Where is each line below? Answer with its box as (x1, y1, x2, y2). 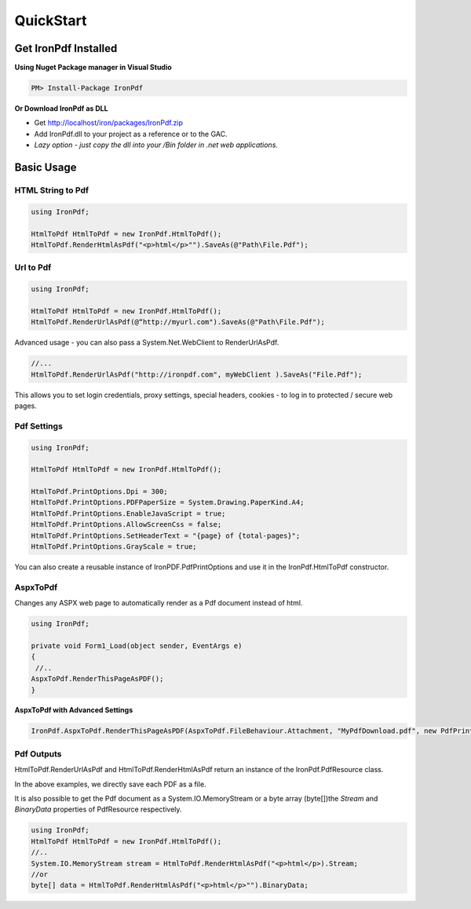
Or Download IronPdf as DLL (14, 104, 109, 113)
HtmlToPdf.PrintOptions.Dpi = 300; (31, 488, 168, 496)
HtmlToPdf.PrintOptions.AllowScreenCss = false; (31, 520, 222, 529)
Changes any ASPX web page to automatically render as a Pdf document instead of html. (14, 598, 303, 608)
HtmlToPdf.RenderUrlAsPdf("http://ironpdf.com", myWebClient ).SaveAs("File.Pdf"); (31, 370, 363, 379)
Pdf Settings (14, 421, 63, 432)
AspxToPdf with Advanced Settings (14, 705, 133, 715)
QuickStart (14, 12, 87, 29)
